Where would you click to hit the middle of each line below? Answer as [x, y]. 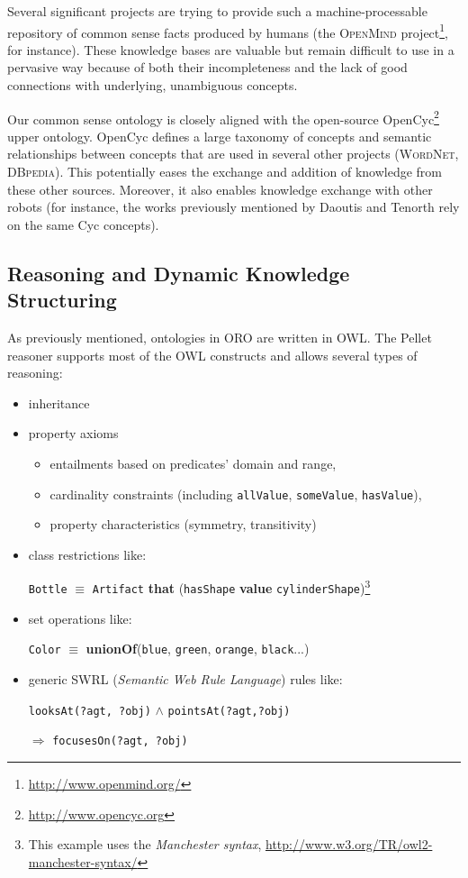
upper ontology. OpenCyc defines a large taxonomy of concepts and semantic [220, 136]
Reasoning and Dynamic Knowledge [179, 273]
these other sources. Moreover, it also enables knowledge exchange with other [220, 189]
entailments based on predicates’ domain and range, [193, 463]
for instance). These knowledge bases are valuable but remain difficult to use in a [231, 49]
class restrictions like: [87, 554]
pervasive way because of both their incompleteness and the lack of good [207, 67]
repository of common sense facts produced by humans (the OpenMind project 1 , [228, 31]
